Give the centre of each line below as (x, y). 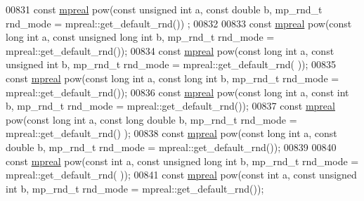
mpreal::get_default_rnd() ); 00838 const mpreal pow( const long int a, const (171, 133)
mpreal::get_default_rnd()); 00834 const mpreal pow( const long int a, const (170, 50)
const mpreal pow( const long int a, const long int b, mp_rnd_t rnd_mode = (173, 78)
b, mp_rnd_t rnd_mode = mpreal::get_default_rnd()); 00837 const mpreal (170, 106)
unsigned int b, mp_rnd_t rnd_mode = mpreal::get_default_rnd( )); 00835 (171, 64)
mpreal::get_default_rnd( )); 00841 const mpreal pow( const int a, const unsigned (181, 175)
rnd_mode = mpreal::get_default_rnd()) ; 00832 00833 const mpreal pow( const (179, 23)
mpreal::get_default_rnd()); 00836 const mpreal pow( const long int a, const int (177, 92)
